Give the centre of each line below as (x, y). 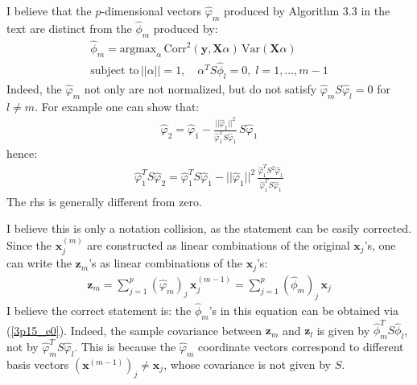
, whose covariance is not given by (248, 364)
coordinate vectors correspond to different (301, 347)
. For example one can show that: (117, 106)
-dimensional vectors (151, 10)
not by (23, 347)
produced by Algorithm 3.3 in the (307, 10)
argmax (138, 50)
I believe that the (49, 10)
